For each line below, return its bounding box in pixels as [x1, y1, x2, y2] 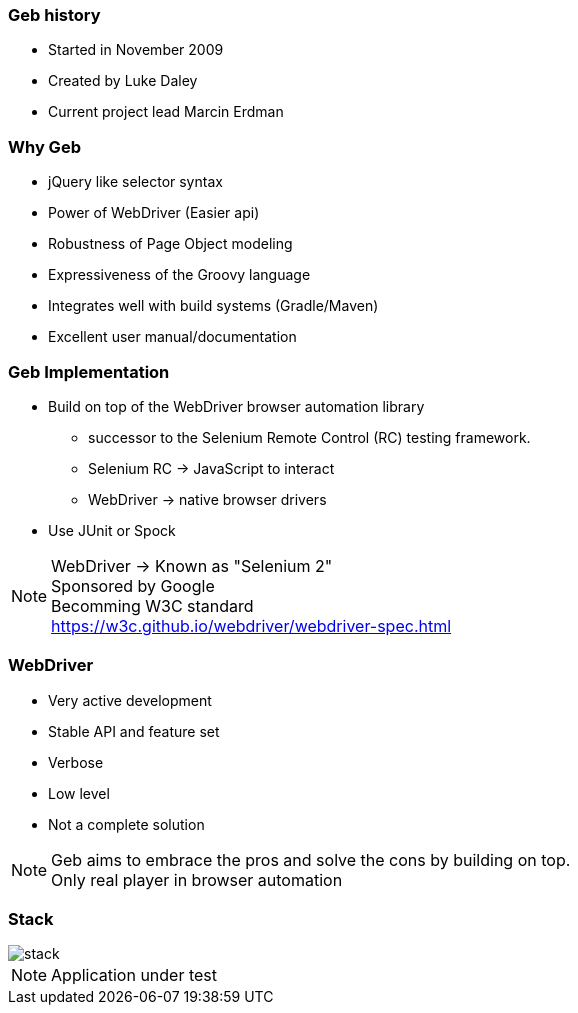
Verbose [48, 753, 104, 771]
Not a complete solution [48, 815, 205, 833]
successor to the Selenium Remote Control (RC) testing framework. [88, 428, 531, 446]
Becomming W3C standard [51, 595, 254, 616]
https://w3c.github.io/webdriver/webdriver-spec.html [51, 615, 452, 636]
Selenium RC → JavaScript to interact [88, 459, 335, 477]
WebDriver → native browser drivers [88, 490, 327, 508]
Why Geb [8, 136, 81, 157]
